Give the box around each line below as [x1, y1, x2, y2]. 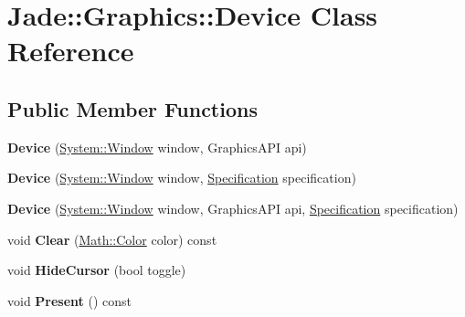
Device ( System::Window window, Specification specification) [7, 168, 356, 187]
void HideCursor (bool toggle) [7, 260, 186, 280]
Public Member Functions [7, 94, 258, 122]
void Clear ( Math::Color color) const [7, 229, 217, 248]
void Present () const [7, 291, 132, 310]
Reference [7, 32, 134, 69]
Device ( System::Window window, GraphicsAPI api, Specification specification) [7, 198, 459, 217]
